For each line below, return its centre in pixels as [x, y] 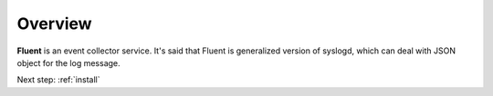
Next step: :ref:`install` [58, 80]
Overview [54, 24]
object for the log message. [68, 62]
